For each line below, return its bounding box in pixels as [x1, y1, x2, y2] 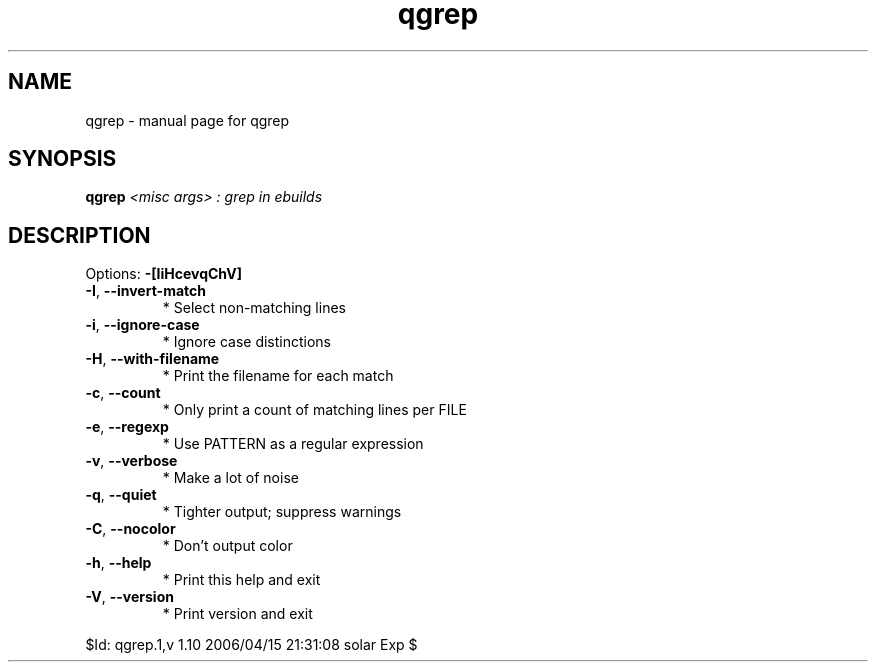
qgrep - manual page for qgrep [85, 111, 290, 129]
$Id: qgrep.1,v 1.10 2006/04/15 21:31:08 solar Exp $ [85, 636, 418, 654]
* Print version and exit [162, 605, 313, 623]
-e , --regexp [85, 418, 169, 436]
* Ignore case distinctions [162, 333, 332, 351]
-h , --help [85, 554, 152, 572]
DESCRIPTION [8, 222, 151, 248]
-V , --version [85, 588, 174, 606]
